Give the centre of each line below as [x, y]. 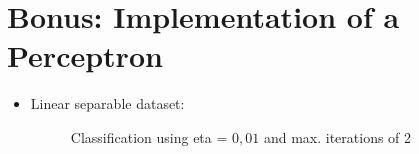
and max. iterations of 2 [337, 136]
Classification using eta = [149, 136]
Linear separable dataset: [107, 103]
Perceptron [85, 55]
